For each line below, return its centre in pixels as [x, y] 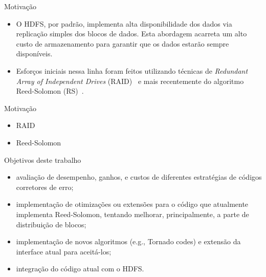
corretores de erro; [45, 187]
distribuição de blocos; [51, 224]
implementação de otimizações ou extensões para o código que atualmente [132, 204]
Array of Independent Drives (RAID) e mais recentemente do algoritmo [130, 81]
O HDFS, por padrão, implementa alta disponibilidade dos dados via [124, 23]
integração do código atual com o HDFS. [80, 269]
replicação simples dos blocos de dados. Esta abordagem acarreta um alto [131, 34]
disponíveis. [34, 54]
